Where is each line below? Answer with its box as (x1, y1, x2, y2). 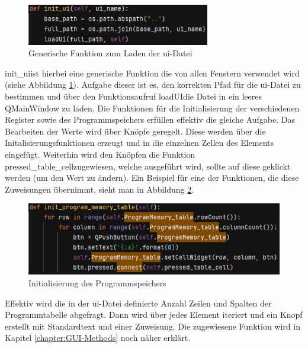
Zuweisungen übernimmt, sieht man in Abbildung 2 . (5, 183, 194, 195)
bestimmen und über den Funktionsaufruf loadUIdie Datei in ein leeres (5, 90, 262, 102)
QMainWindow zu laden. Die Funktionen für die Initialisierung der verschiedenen (5, 101, 300, 114)
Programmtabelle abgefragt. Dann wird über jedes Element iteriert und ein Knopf (5, 308, 303, 321)
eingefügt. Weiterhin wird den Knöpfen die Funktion (5, 148, 195, 160)
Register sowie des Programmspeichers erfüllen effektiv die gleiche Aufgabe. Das (5, 113, 296, 126)
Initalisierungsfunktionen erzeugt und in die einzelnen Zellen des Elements (5, 136, 274, 149)
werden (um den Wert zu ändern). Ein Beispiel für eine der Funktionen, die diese (5, 171, 299, 184)
